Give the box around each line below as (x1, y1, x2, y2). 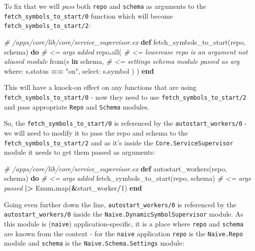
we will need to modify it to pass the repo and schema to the (4, 127, 188, 138)
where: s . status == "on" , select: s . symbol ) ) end (4, 65, 154, 76)
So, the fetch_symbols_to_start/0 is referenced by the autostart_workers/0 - (4, 118, 247, 128)
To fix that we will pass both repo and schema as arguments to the (4, 1, 206, 11)
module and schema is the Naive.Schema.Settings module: (4, 238, 185, 248)
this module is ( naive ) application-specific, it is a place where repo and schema (4, 218, 244, 228)
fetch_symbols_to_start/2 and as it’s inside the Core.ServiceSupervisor (4, 137, 233, 147)
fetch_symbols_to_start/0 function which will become (4, 10, 173, 21)
